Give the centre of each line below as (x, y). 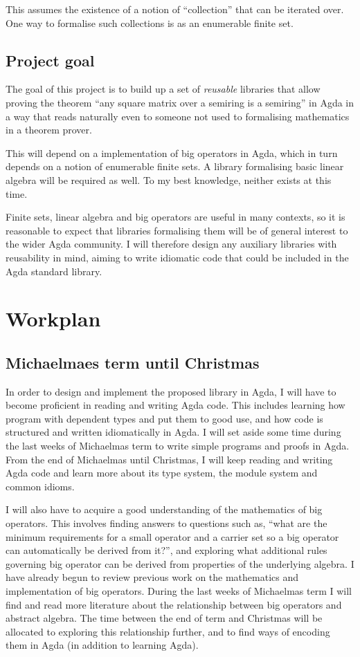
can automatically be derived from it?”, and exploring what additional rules (166, 550)
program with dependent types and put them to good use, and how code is (164, 418)
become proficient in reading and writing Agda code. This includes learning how (175, 405)
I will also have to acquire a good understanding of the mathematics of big (164, 509)
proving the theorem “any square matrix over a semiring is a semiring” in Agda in (180, 102)
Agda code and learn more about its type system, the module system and (162, 473)
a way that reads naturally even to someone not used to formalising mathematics (178, 116)
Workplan (53, 318)
